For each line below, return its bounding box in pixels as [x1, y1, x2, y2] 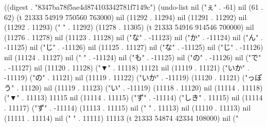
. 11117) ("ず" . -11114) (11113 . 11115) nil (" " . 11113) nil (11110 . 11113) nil [4, 102, 251, 113]
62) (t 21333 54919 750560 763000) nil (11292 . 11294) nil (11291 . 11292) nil [4, 11, 247, 22]
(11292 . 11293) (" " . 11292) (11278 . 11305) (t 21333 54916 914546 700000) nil [4, 22, 254, 32]
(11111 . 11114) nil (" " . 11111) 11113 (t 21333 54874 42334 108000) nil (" [4, 112, 239, 123]
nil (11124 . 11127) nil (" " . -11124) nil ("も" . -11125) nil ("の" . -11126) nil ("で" [4, 51, 261, 62]
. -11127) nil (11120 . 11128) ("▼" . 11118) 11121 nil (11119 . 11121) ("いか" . [4, 62, 250, 72]
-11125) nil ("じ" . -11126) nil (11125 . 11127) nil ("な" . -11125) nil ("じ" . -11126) [4, 42, 263, 52]
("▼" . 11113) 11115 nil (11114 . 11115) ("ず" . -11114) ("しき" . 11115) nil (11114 [4, 92, 263, 103]
